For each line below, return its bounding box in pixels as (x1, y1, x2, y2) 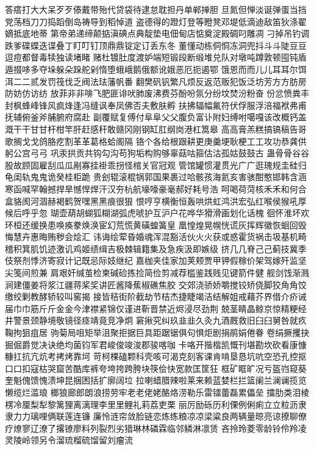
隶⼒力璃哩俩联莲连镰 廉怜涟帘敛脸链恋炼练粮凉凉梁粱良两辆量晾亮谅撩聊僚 (5, 410, 307, 423)
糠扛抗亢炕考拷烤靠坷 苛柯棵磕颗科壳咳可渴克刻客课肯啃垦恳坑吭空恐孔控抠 (5, 350, 307, 363)
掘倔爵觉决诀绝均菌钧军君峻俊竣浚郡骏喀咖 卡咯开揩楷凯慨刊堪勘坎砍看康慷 (5, 338, 307, 350)
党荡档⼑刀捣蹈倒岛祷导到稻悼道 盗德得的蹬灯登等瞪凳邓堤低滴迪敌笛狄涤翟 (5, 15, 307, 27)
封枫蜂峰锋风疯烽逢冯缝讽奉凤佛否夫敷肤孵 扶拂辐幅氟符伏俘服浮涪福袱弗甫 (5, 98, 307, 111)
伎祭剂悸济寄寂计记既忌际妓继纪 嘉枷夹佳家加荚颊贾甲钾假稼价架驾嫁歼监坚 (5, 254, 307, 267)
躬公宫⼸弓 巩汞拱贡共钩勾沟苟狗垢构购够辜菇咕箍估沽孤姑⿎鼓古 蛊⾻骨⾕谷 (5, 147, 310, 159)
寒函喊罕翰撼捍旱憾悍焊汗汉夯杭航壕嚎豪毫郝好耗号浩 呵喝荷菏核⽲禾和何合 (5, 182, 307, 195)
